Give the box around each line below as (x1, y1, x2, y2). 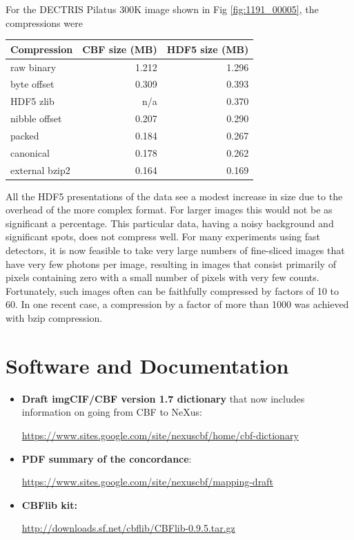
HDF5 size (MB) (166, 41, 249, 56)
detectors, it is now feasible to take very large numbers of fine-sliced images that (6, 243, 345, 258)
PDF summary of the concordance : (21, 451, 192, 465)
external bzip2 (10, 162, 70, 177)
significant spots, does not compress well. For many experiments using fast (6, 229, 320, 244)
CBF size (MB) (82, 41, 157, 56)
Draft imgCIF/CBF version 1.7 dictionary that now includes (21, 391, 305, 405)
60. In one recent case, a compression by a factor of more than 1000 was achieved (6, 297, 349, 311)
